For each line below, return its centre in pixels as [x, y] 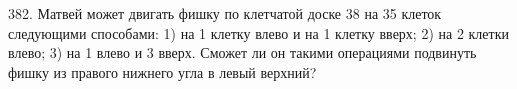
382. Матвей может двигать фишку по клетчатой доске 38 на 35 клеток [225, 13]
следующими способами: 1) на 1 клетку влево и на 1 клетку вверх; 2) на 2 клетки [258, 32]
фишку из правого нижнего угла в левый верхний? [162, 71]
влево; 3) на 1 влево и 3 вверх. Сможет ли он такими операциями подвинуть [242, 52]
